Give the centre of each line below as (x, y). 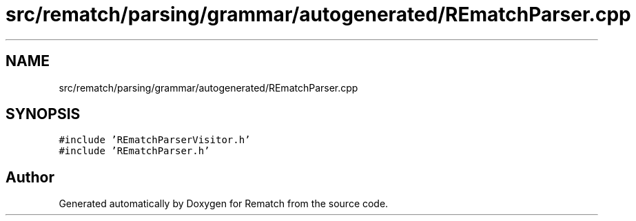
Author (30, 177)
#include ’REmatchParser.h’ (134, 151)
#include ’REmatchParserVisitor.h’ (155, 140)
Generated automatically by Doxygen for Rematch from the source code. (224, 204)
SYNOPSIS (43, 114)
